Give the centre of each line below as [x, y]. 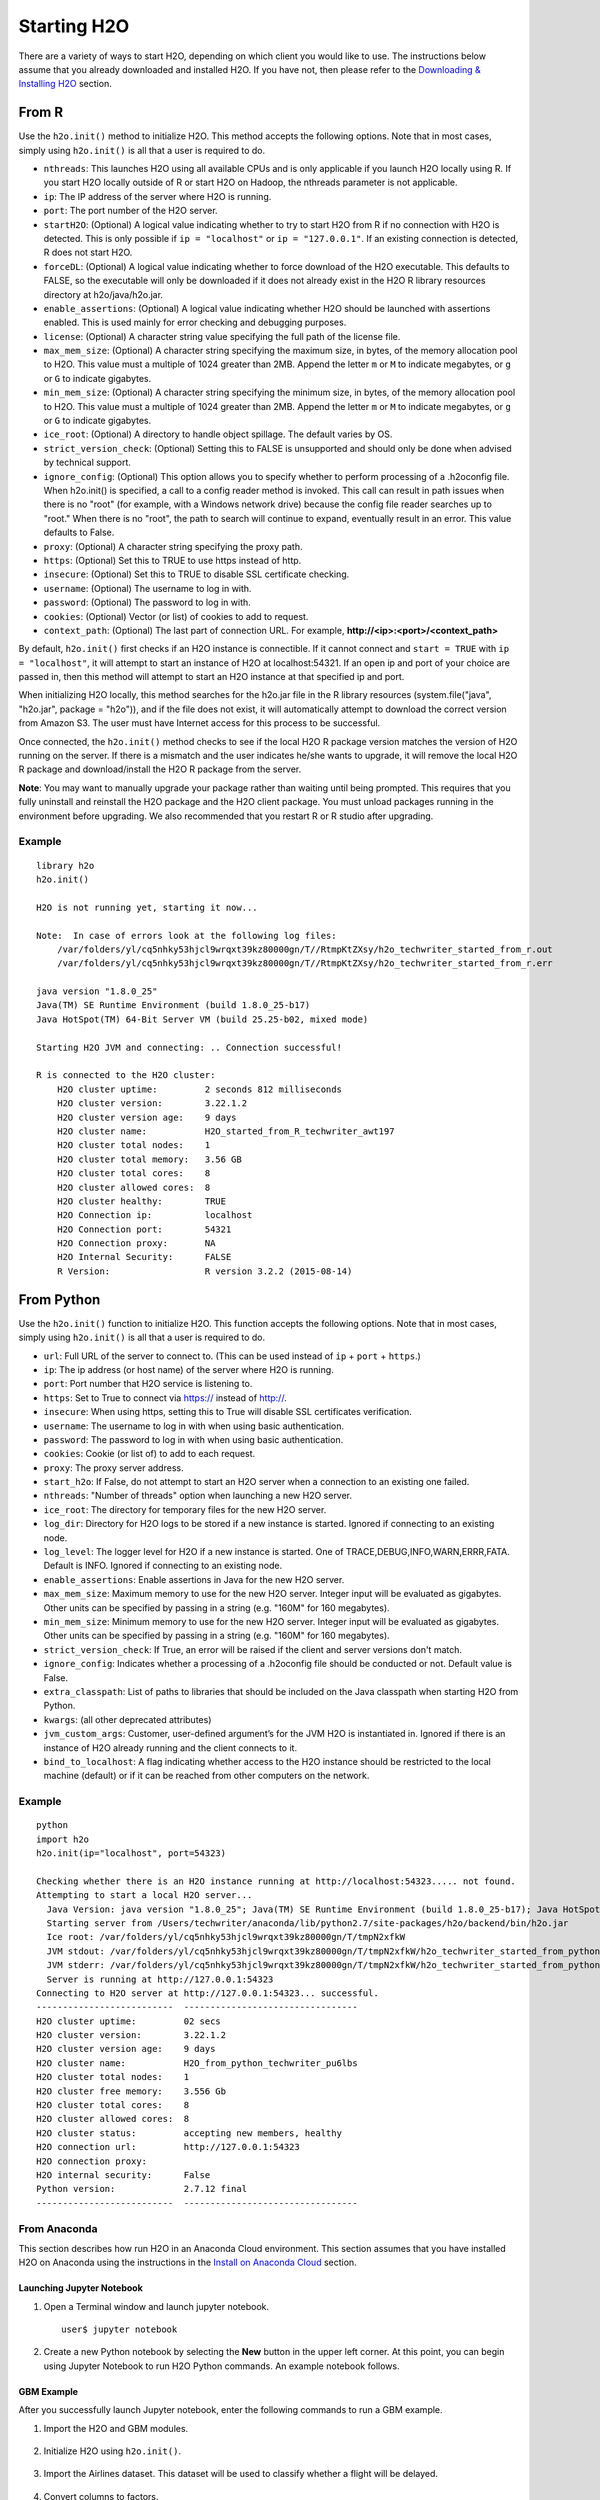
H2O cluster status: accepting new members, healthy [189, 2133]
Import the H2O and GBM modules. [116, 2428]
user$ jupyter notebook [119, 2329]
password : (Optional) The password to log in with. [147, 602]
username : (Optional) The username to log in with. [147, 588]
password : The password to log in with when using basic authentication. [193, 1439]
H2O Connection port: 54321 [144, 1229]
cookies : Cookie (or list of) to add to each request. [149, 1454]
